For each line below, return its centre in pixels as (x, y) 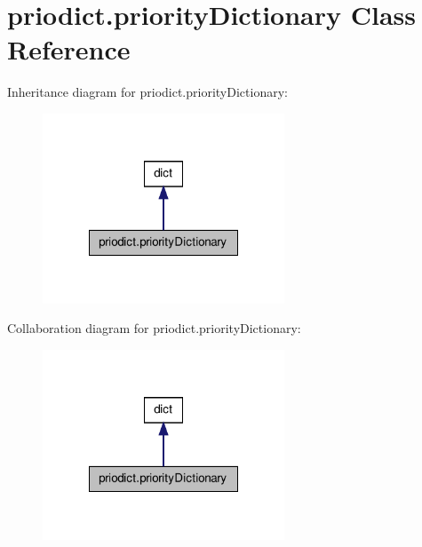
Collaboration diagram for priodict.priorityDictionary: (154, 328)
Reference (69, 49)
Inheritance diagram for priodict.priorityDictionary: (147, 92)
